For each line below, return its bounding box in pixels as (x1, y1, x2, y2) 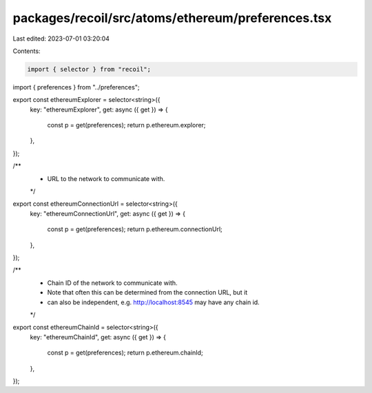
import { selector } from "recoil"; (27, 65, 152, 73)
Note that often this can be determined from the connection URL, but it (47, 288, 248, 297)
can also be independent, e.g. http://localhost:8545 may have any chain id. (47, 298, 260, 306)
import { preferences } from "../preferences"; (12, 83, 140, 91)
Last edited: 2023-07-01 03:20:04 (12, 34, 110, 43)
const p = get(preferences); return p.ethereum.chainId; (47, 348, 203, 357)
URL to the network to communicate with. (47, 174, 165, 182)
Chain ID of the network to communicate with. (47, 279, 178, 287)
